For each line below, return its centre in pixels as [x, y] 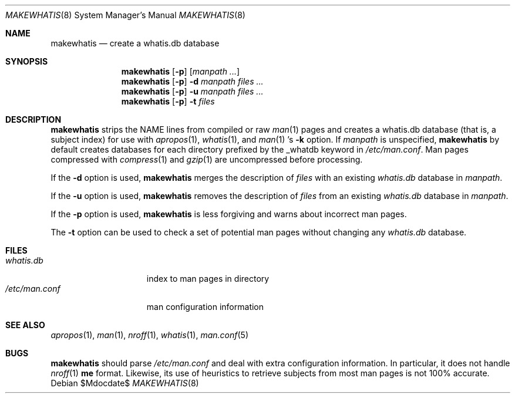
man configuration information [205, 307]
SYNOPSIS [27, 61]
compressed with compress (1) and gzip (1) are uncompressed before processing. [207, 159]
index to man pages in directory [208, 279]
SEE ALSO [25, 325]
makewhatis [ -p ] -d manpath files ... [192, 81]
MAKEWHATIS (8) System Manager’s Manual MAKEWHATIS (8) [125, 15]
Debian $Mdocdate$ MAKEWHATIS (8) [125, 383]
